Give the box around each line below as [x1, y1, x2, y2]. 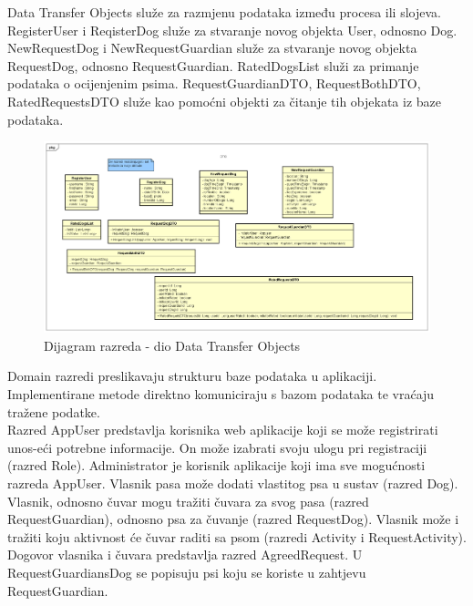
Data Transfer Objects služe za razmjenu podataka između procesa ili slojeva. [7, 3, 441, 21]
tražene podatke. [7, 402, 100, 421]
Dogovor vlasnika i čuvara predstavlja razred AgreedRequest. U [7, 545, 363, 564]
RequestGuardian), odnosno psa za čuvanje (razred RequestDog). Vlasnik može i [7, 509, 459, 529]
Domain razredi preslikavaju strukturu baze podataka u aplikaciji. [7, 366, 377, 385]
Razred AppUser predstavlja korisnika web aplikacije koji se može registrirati [7, 420, 438, 439]
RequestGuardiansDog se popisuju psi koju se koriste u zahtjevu [7, 563, 366, 581]
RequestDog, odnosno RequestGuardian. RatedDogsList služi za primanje [7, 56, 419, 75]
